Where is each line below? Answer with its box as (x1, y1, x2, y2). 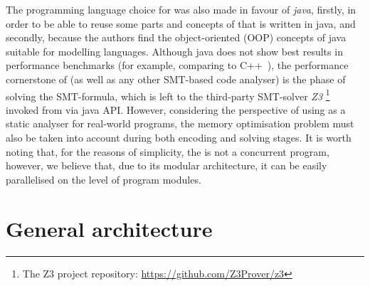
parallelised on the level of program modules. (6, 171, 201, 186)
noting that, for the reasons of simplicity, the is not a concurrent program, (6, 144, 329, 159)
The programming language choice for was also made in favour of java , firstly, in (6, 2, 356, 16)
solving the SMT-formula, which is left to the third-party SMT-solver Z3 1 (6, 86, 330, 103)
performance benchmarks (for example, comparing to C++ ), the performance (6, 58, 349, 73)
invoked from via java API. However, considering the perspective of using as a (6, 102, 346, 117)
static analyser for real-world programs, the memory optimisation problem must (6, 116, 354, 131)
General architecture (6, 213, 213, 243)
